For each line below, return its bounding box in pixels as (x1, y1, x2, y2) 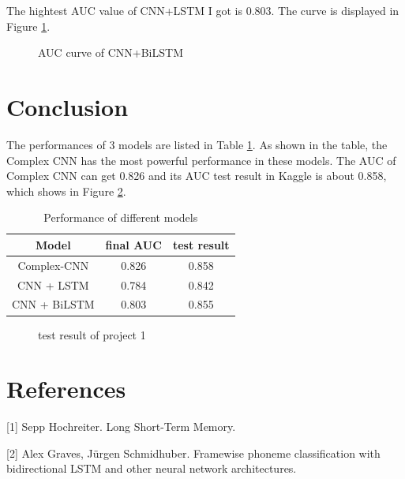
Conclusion (6, 90, 129, 122)
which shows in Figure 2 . (6, 182, 126, 199)
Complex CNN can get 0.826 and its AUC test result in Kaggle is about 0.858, (6, 167, 387, 184)
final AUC (105, 236, 162, 253)
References (6, 372, 126, 405)
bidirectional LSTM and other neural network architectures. (6, 460, 297, 477)
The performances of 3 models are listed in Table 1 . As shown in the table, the (6, 136, 388, 152)
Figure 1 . (6, 17, 51, 34)
